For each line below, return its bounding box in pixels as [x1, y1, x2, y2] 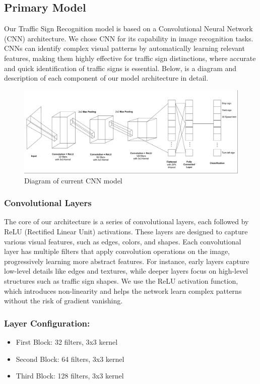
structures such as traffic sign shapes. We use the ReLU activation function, [4, 275, 238, 286]
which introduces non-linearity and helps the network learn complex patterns [4, 285, 242, 296]
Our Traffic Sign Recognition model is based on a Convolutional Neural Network [4, 23, 253, 34]
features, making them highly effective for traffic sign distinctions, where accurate [4, 52, 256, 63]
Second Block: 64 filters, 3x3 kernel [16, 353, 124, 364]
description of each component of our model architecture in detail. [4, 73, 209, 83]
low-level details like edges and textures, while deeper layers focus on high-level [4, 266, 248, 276]
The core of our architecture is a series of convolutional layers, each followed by [4, 216, 249, 227]
